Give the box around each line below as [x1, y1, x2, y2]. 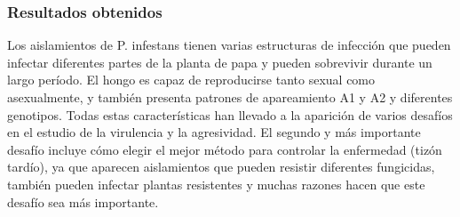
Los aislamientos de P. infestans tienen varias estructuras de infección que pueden [7, 36, 451, 54]
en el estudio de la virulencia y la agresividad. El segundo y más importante [7, 123, 421, 141]
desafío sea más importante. [7, 192, 159, 211]
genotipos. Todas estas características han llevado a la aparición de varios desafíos [7, 105, 453, 124]
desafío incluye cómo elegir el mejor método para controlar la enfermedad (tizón [7, 140, 442, 158]
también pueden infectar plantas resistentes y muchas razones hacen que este [7, 174, 425, 193]
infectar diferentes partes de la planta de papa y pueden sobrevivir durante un [7, 52, 432, 71]
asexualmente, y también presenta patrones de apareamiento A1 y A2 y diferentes [7, 88, 453, 106]
